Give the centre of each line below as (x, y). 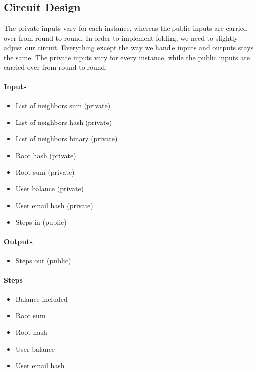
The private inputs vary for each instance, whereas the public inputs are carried (126, 28)
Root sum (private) (45, 172)
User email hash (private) (54, 205)
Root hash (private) (46, 155)
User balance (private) (50, 188)
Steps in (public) (41, 222)
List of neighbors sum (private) (63, 105)
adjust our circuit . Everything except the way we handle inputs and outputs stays (129, 47)
